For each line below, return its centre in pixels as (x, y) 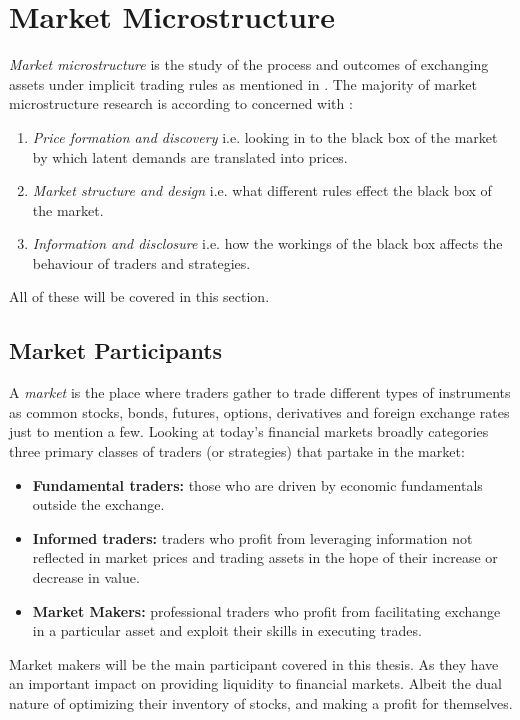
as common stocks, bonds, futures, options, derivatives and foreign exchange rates (259, 411)
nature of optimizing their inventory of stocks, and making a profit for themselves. (261, 702)
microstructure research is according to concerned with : (181, 103)
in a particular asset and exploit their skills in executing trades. (227, 630)
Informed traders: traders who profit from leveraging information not (252, 537)
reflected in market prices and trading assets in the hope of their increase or (265, 557)
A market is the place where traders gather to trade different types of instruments (260, 392)
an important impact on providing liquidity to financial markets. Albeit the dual (255, 683)
